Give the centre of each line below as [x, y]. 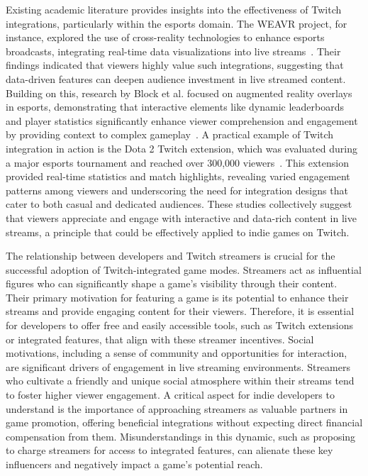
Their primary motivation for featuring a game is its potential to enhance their [177, 297]
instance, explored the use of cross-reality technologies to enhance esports [165, 37]
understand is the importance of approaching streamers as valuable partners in [177, 408]
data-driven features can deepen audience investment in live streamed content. [176, 78]
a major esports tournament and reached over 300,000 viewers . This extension [177, 162]
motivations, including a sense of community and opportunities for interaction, [177, 353]
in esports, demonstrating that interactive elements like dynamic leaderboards [175, 107]
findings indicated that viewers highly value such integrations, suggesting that [175, 65]
